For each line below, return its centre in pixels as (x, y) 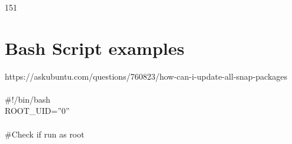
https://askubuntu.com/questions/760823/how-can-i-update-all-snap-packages (146, 76)
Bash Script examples (95, 48)
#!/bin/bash (28, 99)
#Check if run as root (45, 134)
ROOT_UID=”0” (37, 111)
